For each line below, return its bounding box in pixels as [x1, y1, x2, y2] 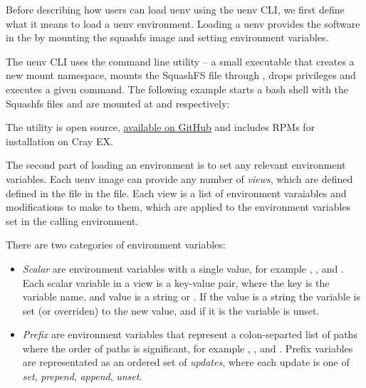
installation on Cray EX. [6, 133, 113, 148]
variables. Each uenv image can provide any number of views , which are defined [6, 171, 353, 186]
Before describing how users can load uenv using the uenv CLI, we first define [6, 2, 345, 16]
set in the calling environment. [6, 213, 139, 228]
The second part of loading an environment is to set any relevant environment [6, 157, 346, 172]
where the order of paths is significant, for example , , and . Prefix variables [22, 340, 353, 355]
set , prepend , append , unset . [22, 369, 142, 384]
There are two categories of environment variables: [6, 237, 226, 252]
